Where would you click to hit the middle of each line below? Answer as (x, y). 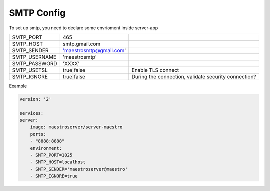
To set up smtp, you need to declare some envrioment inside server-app (84, 28)
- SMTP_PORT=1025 (51, 155)
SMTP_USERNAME (34, 57)
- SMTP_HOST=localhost (58, 162)
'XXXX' (71, 63)
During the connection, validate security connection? (194, 76)
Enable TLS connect (155, 70)
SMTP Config (37, 13)
